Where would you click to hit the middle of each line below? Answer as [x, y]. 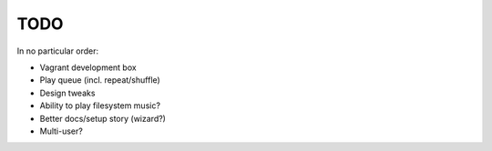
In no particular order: [58, 51]
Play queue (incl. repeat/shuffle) [100, 80]
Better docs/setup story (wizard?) [102, 118]
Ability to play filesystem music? [100, 106]
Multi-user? [61, 131]
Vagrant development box [88, 67]
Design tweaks [67, 93]
